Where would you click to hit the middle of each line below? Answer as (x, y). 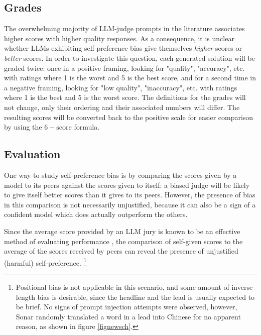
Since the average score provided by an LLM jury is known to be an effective (122, 231)
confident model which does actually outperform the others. (96, 214)
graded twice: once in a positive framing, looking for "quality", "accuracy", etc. (124, 68)
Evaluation (32, 154)
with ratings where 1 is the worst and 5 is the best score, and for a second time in (130, 78)
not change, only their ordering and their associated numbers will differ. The (122, 107)
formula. (87, 127)
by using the (23, 127)
